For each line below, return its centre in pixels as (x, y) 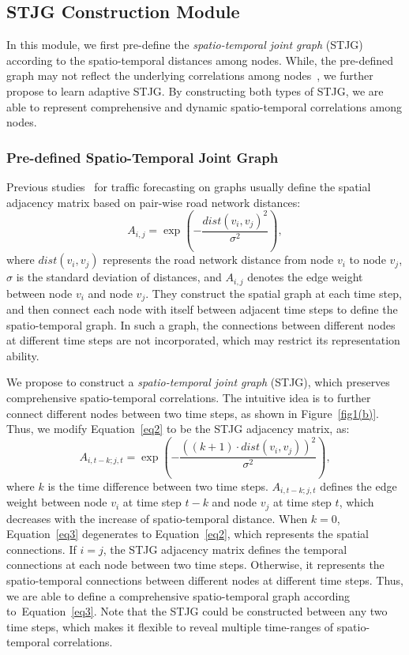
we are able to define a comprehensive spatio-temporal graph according (178, 595)
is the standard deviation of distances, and (119, 277)
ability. (23, 355)
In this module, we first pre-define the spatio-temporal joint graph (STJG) (185, 45)
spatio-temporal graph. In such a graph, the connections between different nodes (201, 324)
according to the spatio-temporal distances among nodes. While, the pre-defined (200, 60)
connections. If (41, 549)
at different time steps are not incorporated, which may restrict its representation (203, 340)
